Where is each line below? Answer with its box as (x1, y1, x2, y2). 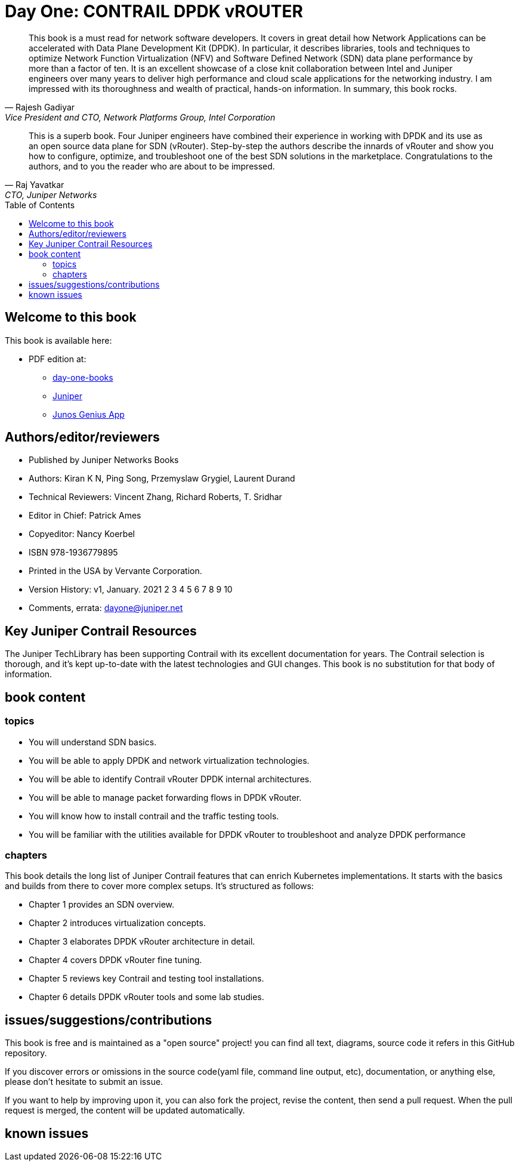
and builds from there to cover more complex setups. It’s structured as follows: (5, 881, 314, 892)
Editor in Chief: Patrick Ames (29, 510, 141, 521)
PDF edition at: (29, 353, 86, 364)
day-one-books (52, 372, 113, 383)
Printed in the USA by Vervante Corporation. (29, 566, 202, 576)
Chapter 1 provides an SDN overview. (29, 899, 175, 910)
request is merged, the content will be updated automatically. (5, 1105, 245, 1116)
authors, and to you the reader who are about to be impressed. (29, 161, 275, 171)
